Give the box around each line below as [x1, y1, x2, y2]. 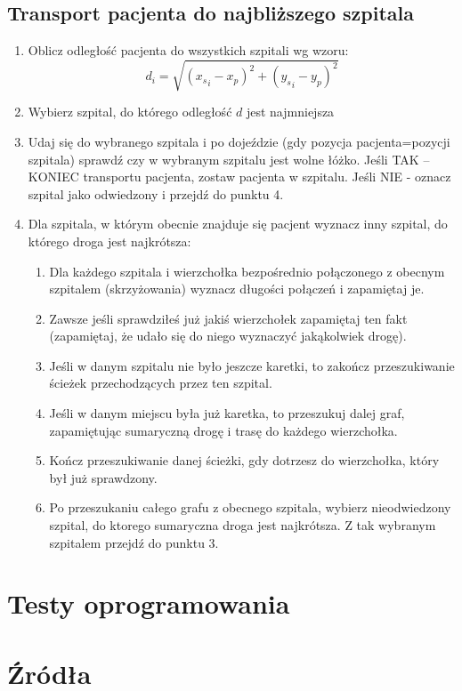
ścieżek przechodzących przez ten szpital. [49, 374, 272, 392]
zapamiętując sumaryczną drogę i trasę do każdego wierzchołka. [49, 421, 398, 439]
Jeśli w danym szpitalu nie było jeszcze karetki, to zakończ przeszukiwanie [49, 356, 455, 374]
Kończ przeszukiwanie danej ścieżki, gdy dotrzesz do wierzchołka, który [49, 451, 440, 470]
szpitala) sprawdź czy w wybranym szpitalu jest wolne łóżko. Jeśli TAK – [28, 149, 430, 168]
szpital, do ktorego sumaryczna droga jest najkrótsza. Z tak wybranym [49, 516, 436, 534]
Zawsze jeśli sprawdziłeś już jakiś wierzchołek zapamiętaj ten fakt [49, 309, 408, 327]
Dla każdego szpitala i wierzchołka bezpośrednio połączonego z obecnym [49, 261, 445, 280]
